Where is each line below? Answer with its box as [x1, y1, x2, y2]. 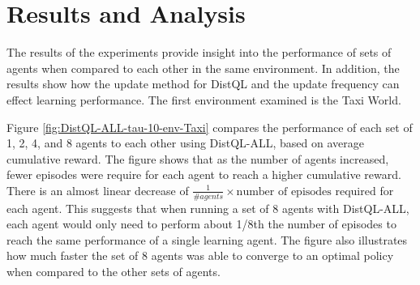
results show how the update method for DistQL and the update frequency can [6, 75, 400, 92]
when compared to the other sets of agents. [6, 263, 221, 280]
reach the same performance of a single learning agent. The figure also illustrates [6, 231, 408, 248]
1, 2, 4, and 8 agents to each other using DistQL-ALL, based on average [6, 134, 364, 151]
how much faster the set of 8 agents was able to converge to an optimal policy [6, 247, 394, 264]
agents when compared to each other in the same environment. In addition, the [6, 59, 400, 76]
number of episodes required [236, 185, 376, 198]
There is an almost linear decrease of [6, 181, 189, 198]
